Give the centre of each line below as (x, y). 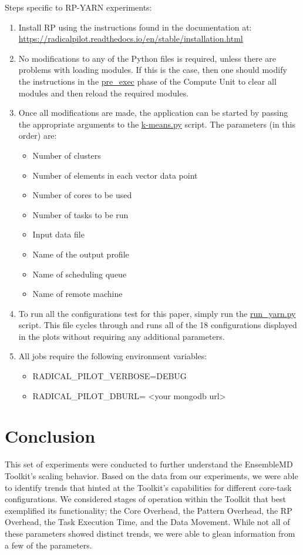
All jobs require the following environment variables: (113, 356)
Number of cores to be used (82, 195)
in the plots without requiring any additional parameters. (122, 336)
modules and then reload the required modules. (104, 93)
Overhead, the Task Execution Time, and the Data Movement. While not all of (147, 522)
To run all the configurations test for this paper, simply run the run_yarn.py (157, 313)
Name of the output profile (81, 254)
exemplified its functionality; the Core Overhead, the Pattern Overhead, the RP (149, 510)
